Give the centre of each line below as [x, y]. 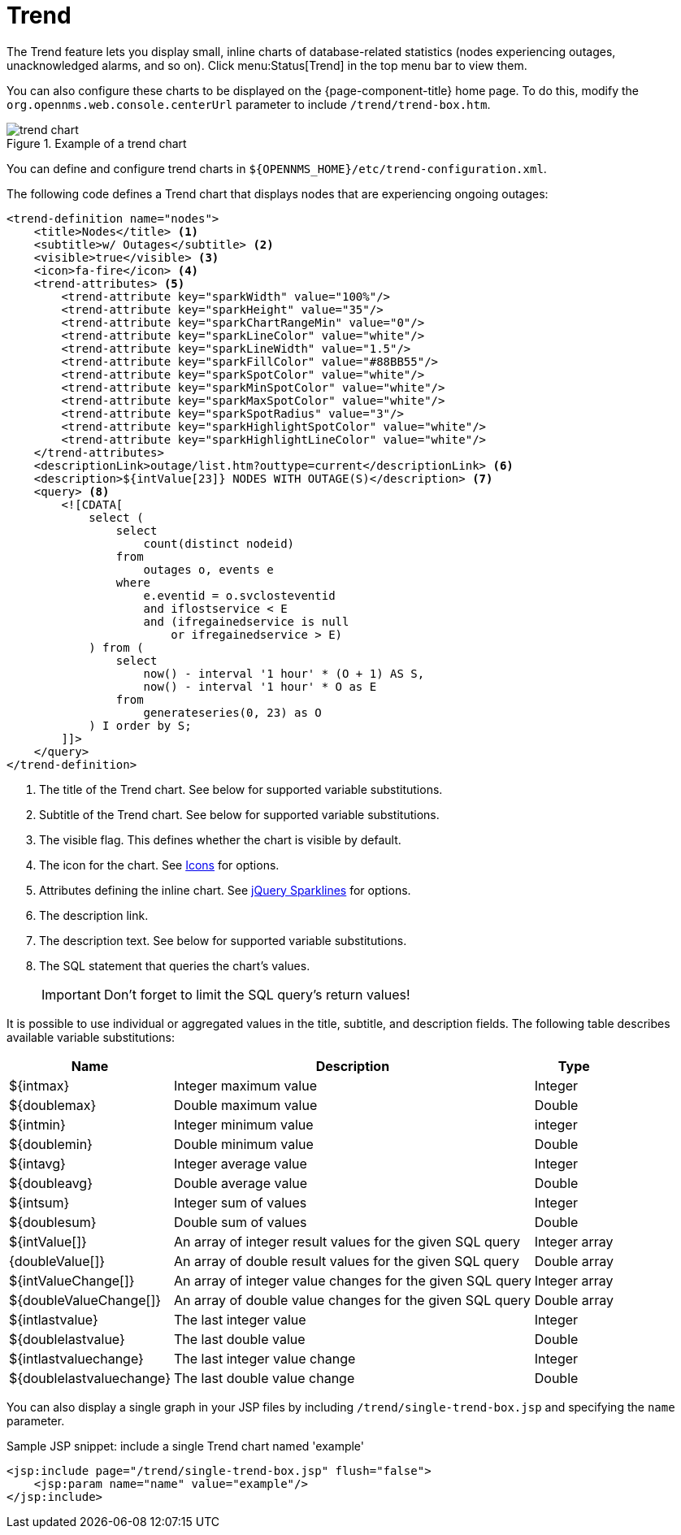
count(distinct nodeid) [219, 543]
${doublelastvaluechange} [90, 1378]
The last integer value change [265, 1358]
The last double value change [265, 1378]
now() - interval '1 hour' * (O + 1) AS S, [284, 673]
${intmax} [39, 1085]
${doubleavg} [51, 1183]
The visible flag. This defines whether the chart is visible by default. [220, 839]
